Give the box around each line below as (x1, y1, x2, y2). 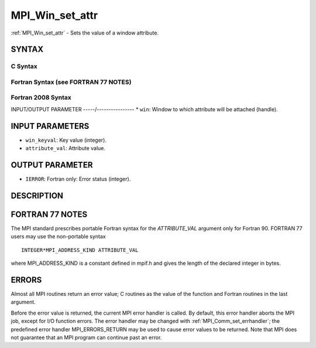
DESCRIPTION (11, 190, 64, 200)
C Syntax (11, 62, 37, 70)
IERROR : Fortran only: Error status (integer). (25, 176, 131, 183)
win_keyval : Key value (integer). (25, 137, 107, 144)
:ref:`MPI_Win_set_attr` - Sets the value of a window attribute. (11, 29, 159, 36)
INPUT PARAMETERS (11, 121, 90, 131)
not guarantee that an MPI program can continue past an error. (11, 334, 162, 341)
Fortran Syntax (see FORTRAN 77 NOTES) (11, 78, 132, 86)
